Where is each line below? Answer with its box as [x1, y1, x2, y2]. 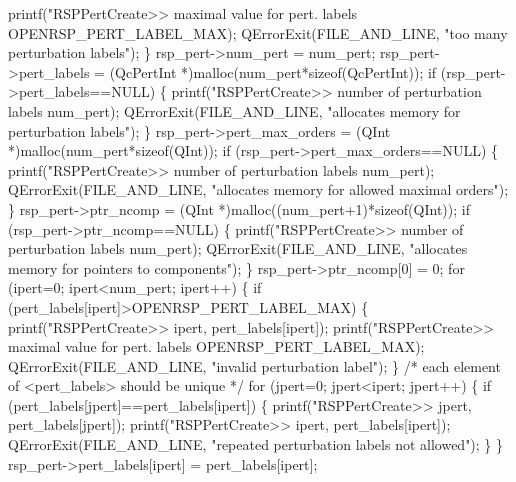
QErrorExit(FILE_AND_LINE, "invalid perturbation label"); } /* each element [8, 355, 501, 376]
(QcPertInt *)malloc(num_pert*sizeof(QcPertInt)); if [109, 61, 437, 82]
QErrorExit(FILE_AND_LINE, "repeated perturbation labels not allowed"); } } [8, 434, 504, 455]
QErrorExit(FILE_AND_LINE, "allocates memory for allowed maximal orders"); [8, 179, 509, 200]
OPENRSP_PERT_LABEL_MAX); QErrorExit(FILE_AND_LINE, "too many [8, 22, 508, 43]
